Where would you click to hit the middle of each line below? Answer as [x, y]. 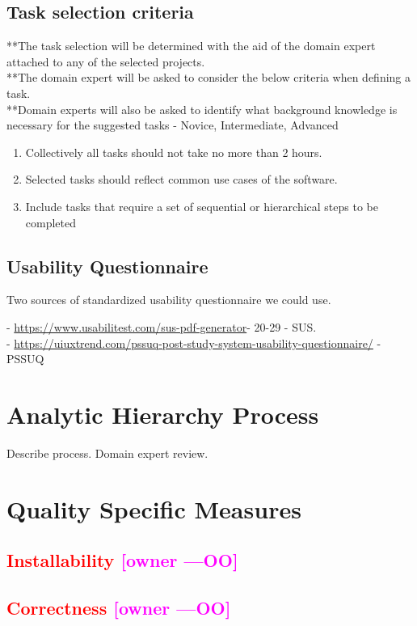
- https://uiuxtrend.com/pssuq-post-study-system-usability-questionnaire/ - [194, 343]
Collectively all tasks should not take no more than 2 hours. [174, 152]
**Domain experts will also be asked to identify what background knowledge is [202, 109]
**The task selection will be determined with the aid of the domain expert [191, 46]
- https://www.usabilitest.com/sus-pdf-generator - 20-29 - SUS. [162, 326]
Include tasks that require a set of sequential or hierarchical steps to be [202, 206]
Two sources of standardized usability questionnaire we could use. [169, 300]
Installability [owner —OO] [122, 560]
